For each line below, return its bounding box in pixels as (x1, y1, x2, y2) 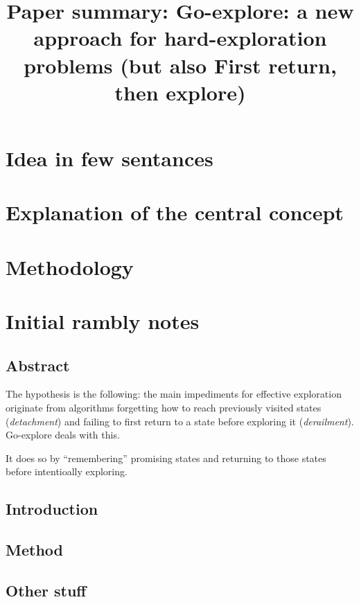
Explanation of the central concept (6, 198, 344, 227)
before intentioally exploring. (6, 464, 128, 479)
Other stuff (6, 579, 87, 601)
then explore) (114, 78, 246, 106)
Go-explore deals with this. (6, 427, 120, 442)
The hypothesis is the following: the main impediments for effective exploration (6, 387, 342, 401)
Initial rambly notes (6, 307, 200, 335)
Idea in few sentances (6, 143, 213, 172)
